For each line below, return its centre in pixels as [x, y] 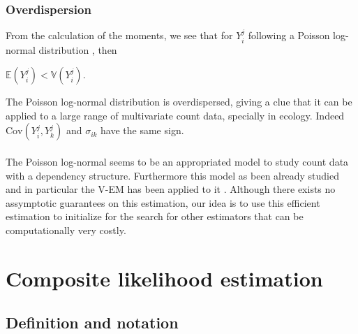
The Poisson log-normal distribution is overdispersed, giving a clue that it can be [179, 102]
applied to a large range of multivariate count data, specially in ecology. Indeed [175, 115]
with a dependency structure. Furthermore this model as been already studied [172, 175]
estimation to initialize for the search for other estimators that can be [155, 216]
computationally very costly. [66, 230]
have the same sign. [142, 130]
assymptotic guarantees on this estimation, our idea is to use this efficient [163, 202]
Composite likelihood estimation [164, 278]
